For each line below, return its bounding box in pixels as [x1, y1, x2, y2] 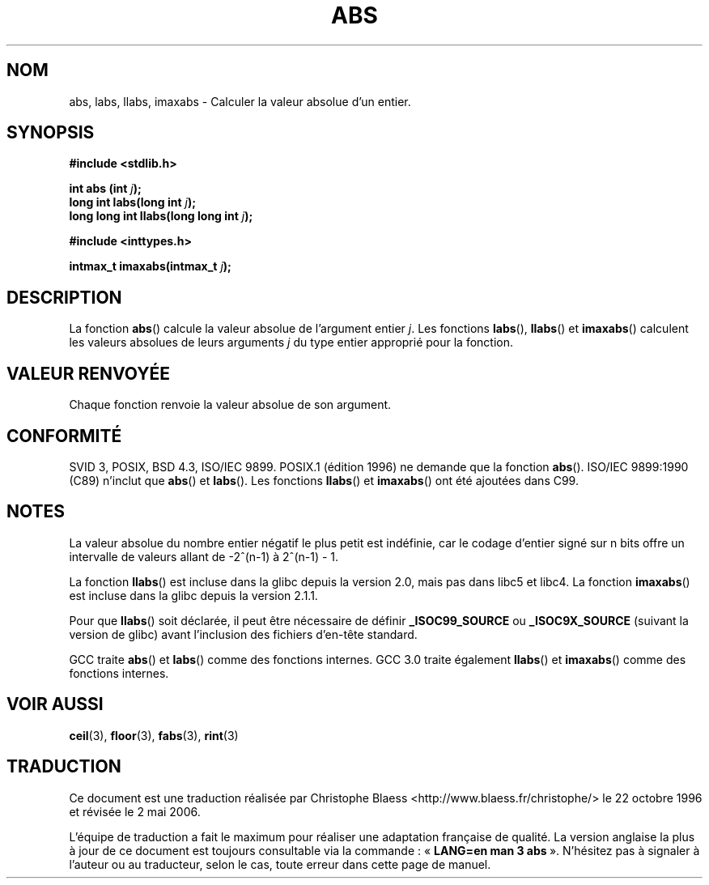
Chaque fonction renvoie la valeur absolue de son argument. [69, 398, 392, 412]
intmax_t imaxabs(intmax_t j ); [69, 259, 231, 274]
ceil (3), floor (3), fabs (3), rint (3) [69, 728, 239, 742]
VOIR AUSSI [6, 694, 104, 715]
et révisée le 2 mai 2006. [69, 804, 201, 819]
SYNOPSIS [6, 122, 95, 143]
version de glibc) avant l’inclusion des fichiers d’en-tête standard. [69, 627, 418, 641]
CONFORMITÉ [6, 425, 122, 446]
